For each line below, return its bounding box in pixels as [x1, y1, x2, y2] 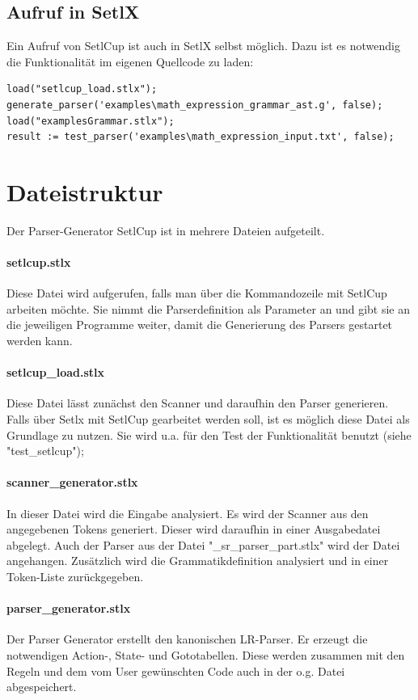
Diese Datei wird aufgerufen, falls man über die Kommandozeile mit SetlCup [6, 285, 387, 302]
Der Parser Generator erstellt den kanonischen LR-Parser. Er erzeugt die [6, 630, 368, 647]
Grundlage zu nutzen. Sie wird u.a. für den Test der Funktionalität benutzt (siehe [6, 426, 412, 443]
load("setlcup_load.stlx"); [6, 83, 158, 95]
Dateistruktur [6, 175, 163, 208]
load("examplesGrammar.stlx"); [6, 115, 175, 127]
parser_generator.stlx [6, 600, 131, 617]
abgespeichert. [6, 678, 77, 695]
